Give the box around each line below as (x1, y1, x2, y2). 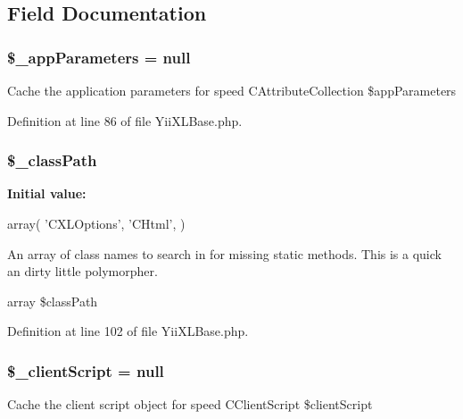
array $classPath (7, 291, 98, 310)
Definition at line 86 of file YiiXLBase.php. (7, 111, 243, 130)
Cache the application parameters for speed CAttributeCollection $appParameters (7, 81, 457, 99)
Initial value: (7, 184, 87, 203)
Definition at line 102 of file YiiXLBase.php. (7, 322, 249, 340)
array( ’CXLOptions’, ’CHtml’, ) (7, 214, 186, 232)
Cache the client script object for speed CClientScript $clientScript (7, 395, 373, 414)
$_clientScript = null (7, 359, 164, 381)
